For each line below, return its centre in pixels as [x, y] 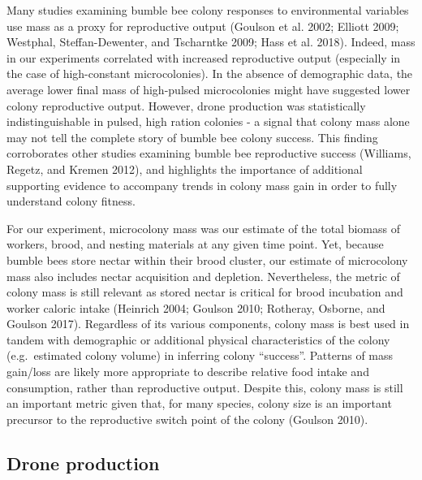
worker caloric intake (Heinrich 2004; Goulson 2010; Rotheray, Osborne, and [196, 307]
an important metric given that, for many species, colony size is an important [199, 403]
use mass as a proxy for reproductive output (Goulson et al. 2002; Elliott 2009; [203, 26]
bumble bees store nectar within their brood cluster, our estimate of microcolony [207, 259]
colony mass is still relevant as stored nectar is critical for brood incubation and [205, 292]
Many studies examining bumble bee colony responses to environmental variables [208, 10]
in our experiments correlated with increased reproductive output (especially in [204, 57]
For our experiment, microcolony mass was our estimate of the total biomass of [203, 228]
